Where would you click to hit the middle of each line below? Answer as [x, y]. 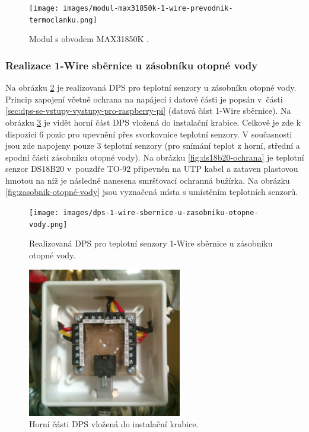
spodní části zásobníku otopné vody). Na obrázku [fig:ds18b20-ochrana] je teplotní [155, 157]
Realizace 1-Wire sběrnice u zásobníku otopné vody [132, 65]
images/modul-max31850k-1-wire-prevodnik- [148, 8]
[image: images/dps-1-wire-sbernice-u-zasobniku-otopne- [144, 213]
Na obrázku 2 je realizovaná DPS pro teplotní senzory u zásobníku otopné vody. [151, 87]
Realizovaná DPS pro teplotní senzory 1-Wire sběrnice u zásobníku [151, 243]
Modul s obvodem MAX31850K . [89, 39]
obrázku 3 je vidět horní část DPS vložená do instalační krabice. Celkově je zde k [153, 122]
